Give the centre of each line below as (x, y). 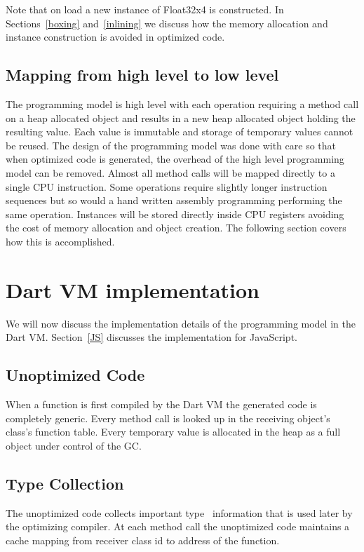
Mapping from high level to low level (142, 75)
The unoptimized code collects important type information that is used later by (179, 512)
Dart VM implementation (133, 289)
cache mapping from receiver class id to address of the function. (143, 540)
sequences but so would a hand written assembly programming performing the (174, 200)
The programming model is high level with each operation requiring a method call (182, 103)
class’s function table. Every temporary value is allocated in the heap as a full (173, 432)
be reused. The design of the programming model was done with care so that (171, 145)
